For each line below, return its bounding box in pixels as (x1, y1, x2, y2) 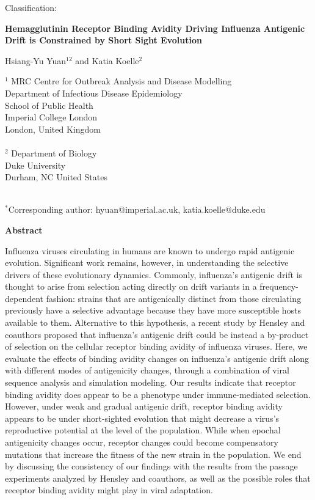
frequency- (259, 280, 299, 293)
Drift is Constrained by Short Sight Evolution (5, 34, 202, 46)
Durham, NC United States (5, 171, 107, 183)
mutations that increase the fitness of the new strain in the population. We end (5, 447, 302, 460)
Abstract (5, 223, 43, 236)
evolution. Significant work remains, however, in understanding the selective (5, 256, 289, 269)
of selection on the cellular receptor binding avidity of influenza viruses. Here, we (5, 340, 308, 353)
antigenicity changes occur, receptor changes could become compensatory (5, 436, 278, 448)
